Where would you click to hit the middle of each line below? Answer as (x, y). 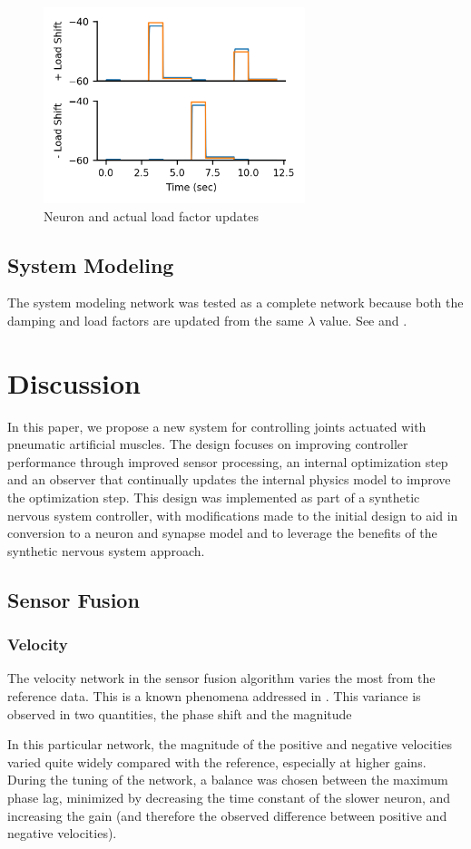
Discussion (74, 382)
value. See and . (363, 320)
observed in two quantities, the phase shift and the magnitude (180, 713)
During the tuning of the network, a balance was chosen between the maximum (228, 780)
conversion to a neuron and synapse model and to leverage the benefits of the (222, 533)
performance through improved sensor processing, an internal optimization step (228, 461)
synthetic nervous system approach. (106, 550)
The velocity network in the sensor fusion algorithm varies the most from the (221, 678)
